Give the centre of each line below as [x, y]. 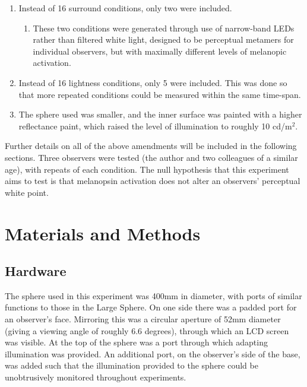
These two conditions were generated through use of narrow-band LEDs [164, 28]
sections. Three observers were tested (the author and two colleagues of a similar [151, 157]
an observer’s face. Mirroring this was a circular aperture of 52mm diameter [143, 319]
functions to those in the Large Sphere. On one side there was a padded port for [151, 307]
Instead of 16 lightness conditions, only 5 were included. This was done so [153, 82]
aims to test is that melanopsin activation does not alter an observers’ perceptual [153, 181]
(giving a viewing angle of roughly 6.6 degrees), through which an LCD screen [147, 330]
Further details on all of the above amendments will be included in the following [151, 146]
